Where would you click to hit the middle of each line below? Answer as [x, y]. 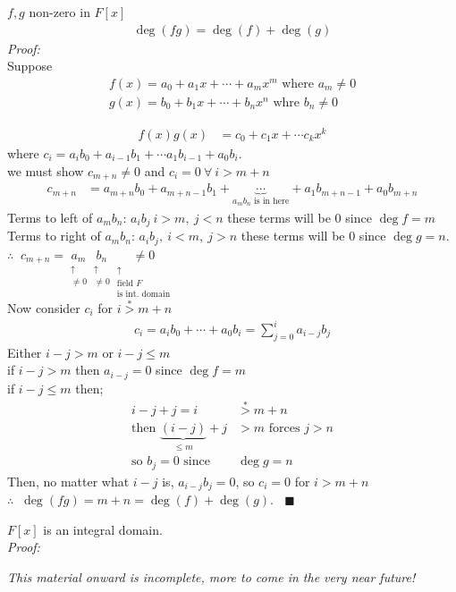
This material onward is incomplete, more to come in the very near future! [211, 576]
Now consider [44, 307]
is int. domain [144, 295]
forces [284, 428]
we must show [46, 170]
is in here [272, 201]
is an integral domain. [103, 529]
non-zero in [59, 12]
